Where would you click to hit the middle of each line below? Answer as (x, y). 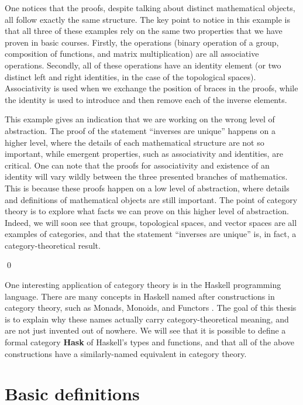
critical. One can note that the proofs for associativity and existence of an (137, 165)
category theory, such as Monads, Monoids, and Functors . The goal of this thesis (151, 308)
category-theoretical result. (53, 245)
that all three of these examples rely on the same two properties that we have (144, 31)
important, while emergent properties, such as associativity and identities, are (144, 154)
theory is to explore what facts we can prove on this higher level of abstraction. (147, 211)
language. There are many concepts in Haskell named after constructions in (140, 296)
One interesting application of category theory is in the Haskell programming (143, 285)
